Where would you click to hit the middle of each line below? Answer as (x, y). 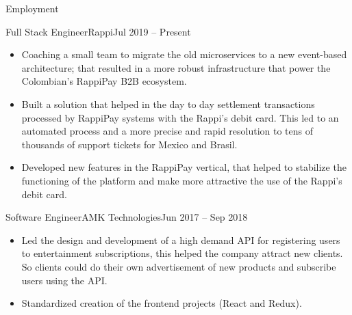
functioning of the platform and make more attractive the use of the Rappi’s (182, 180)
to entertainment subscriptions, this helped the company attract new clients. (182, 253)
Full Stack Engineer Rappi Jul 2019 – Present (98, 31)
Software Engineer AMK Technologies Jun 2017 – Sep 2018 (127, 217)
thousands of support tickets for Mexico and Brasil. (129, 144)
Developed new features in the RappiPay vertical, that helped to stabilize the (184, 167)
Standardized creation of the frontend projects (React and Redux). (162, 303)
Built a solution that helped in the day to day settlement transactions (168, 104)
